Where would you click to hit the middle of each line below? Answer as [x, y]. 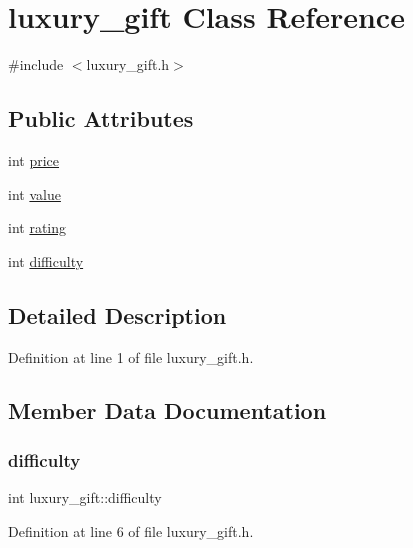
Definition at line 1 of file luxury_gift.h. [131, 356]
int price [34, 159]
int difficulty [46, 260]
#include [36, 64]
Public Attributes [101, 118]
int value [34, 193]
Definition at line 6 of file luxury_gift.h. [131, 530]
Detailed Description [117, 314]
